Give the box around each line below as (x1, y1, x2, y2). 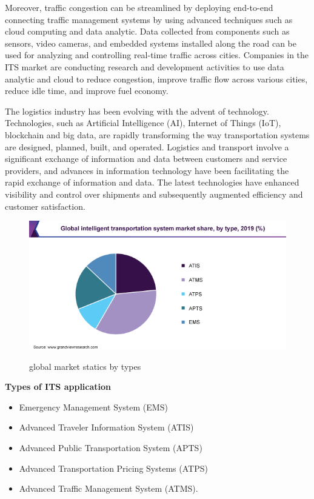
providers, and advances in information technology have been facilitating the (5, 164, 289, 176)
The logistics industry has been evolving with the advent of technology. (5, 104, 269, 117)
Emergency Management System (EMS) (19, 400, 168, 413)
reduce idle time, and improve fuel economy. (5, 84, 169, 97)
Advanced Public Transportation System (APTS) (19, 441, 202, 454)
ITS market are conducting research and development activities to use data (5, 60, 284, 73)
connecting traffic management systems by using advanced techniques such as (5, 13, 293, 25)
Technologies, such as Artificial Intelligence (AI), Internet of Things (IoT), (5, 116, 281, 129)
